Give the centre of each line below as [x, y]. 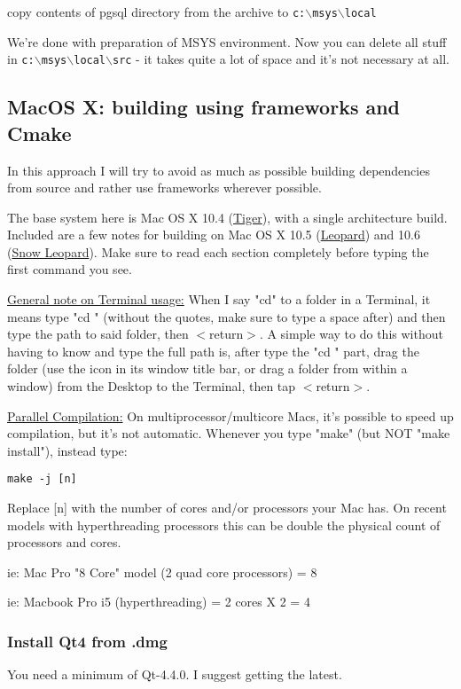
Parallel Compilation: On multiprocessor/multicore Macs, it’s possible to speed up [230, 415]
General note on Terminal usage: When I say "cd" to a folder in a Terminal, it [219, 299]
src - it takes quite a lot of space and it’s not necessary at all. [281, 59]
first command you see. [70, 269]
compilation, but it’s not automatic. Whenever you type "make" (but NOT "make [229, 433]
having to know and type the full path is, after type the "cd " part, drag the [213, 351]
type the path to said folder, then [98, 334]
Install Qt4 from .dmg [87, 641]
